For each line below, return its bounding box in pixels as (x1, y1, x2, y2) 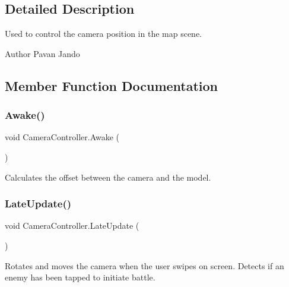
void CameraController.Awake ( (5, 131, 120, 143)
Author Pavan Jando (5, 47, 80, 59)
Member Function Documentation (5, 76, 218, 94)
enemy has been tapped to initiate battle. (5, 271, 155, 283)
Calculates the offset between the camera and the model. (5, 171, 211, 183)
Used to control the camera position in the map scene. (5, 27, 202, 40)
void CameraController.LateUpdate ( (5, 219, 139, 232)
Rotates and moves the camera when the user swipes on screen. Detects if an (5, 259, 284, 272)
